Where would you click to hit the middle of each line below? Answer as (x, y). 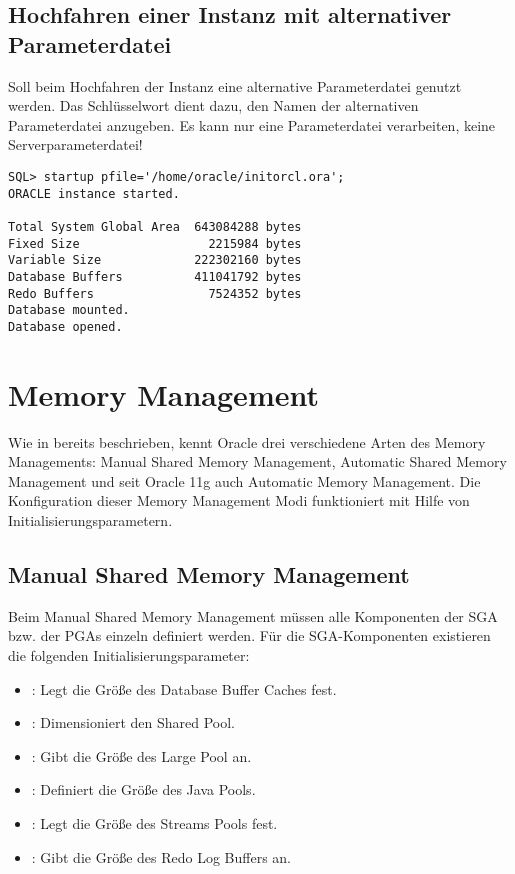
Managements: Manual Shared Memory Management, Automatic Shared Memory (257, 461)
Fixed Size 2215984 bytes (155, 243)
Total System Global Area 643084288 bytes (155, 226)
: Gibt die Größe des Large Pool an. (141, 755)
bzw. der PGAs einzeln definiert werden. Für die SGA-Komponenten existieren (249, 635)
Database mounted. (69, 310)
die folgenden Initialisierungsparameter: (129, 655)
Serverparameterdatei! (75, 144)
